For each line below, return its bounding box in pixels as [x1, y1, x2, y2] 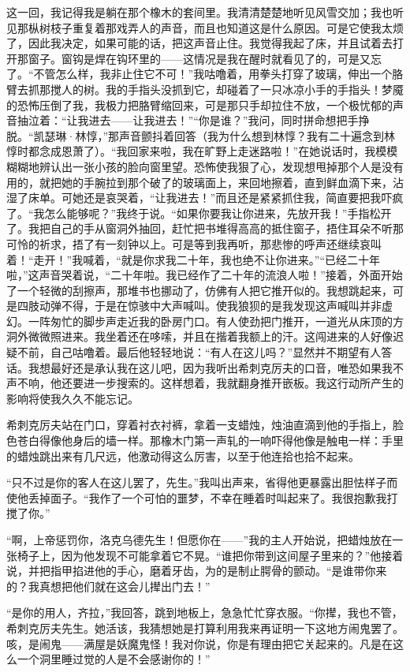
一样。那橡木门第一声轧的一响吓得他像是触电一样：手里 [116, 432, 404, 449]
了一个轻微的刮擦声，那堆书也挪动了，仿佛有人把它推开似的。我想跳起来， [6, 282, 393, 298]
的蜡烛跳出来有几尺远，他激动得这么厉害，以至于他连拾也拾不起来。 [6, 447, 360, 464]
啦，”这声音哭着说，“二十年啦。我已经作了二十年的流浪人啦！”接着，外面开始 [6, 267, 403, 283]
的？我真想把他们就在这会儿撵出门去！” [6, 577, 211, 594]
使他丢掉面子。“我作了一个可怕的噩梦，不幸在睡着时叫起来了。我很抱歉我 [6, 489, 387, 506]
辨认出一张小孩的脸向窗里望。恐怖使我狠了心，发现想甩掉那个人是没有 [39, 158, 404, 174]
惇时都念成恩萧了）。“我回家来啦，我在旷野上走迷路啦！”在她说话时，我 [6, 143, 376, 159]
